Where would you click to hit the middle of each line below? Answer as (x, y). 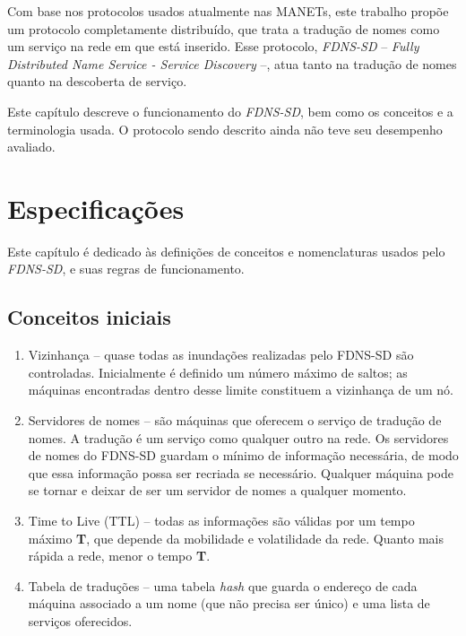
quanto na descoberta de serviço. (97, 81)
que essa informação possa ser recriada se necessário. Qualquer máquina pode (241, 472)
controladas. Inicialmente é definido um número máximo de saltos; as (218, 372)
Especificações (96, 208)
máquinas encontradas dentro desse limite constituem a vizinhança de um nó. (241, 390)
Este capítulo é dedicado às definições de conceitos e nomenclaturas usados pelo (226, 251)
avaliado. (31, 147)
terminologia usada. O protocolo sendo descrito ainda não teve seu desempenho (225, 129)
